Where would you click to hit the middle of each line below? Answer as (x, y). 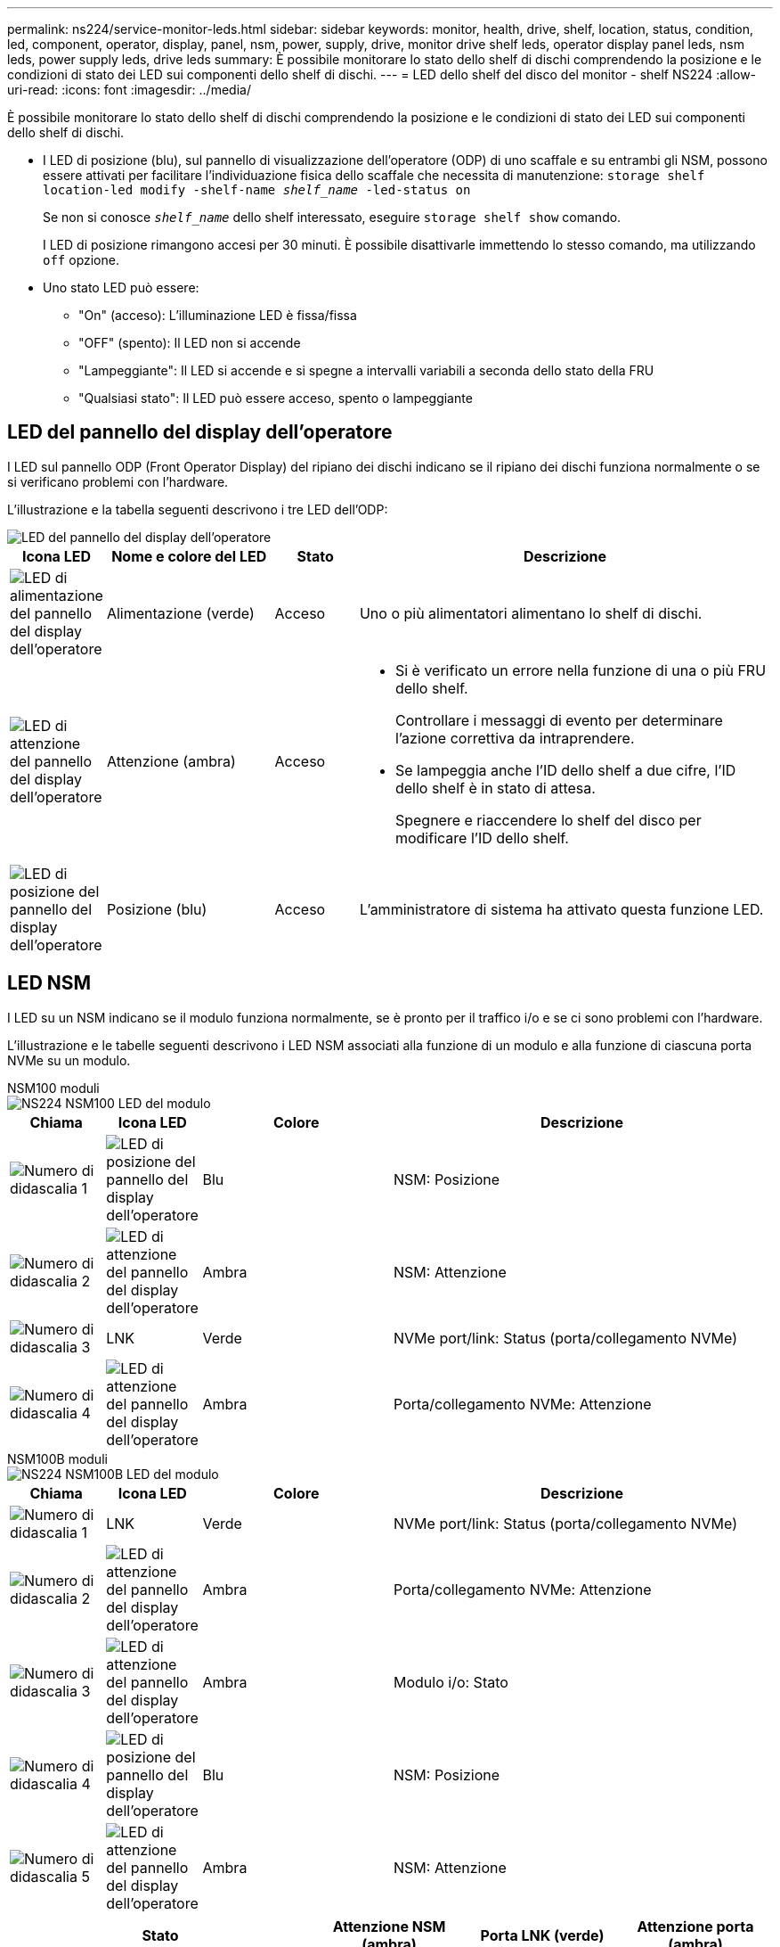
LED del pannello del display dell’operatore (200, 432)
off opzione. (81, 260)
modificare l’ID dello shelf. (482, 838)
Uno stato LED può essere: (121, 288)
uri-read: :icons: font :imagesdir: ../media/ (129, 90)
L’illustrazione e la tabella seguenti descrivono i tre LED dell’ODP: (198, 509)
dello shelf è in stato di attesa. (495, 788)
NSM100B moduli (57, 1458)
